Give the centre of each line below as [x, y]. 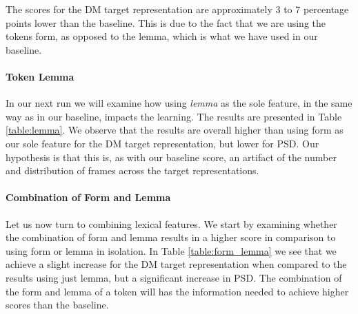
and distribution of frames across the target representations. [132, 170]
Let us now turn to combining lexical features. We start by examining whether [171, 223]
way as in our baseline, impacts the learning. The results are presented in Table [174, 116]
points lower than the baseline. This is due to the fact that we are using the [166, 22]
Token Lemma [40, 76]
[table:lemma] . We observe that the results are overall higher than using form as [175, 130]
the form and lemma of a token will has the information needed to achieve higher [177, 291]
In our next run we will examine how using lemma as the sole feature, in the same [179, 103]
